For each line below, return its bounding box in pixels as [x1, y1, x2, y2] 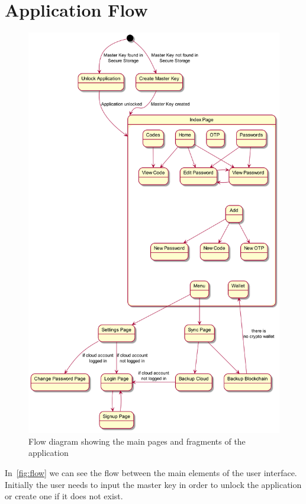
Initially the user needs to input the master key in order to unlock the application [5, 478, 302, 490]
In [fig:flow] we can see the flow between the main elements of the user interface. [5, 467, 297, 479]
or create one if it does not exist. [5, 490, 123, 502]
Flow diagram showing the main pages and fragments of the [28, 435, 246, 447]
